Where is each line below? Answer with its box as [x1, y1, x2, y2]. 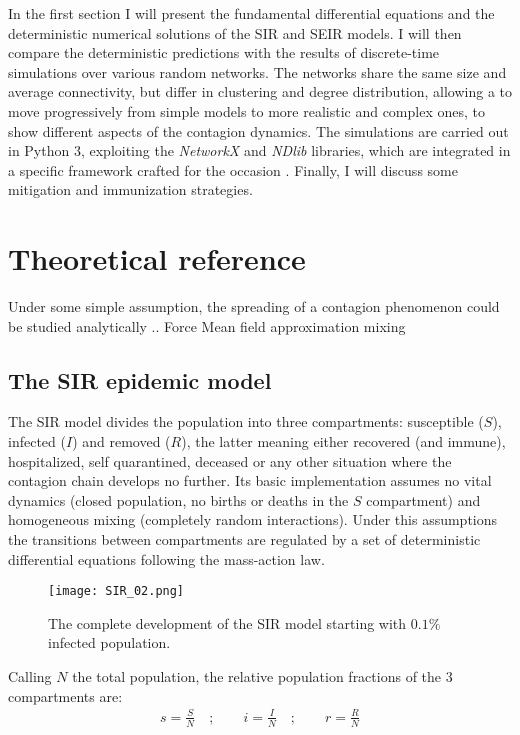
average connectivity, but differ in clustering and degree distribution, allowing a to [8, 81, 512, 102]
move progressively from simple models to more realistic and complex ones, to [8, 100, 485, 121]
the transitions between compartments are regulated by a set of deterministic [8, 529, 481, 550]
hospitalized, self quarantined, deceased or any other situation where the [8, 450, 452, 471]
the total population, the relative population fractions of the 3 [72, 666, 453, 687]
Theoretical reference [8, 238, 306, 279]
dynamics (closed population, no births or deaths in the [8, 489, 349, 510]
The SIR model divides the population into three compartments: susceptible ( [8, 411, 484, 432]
